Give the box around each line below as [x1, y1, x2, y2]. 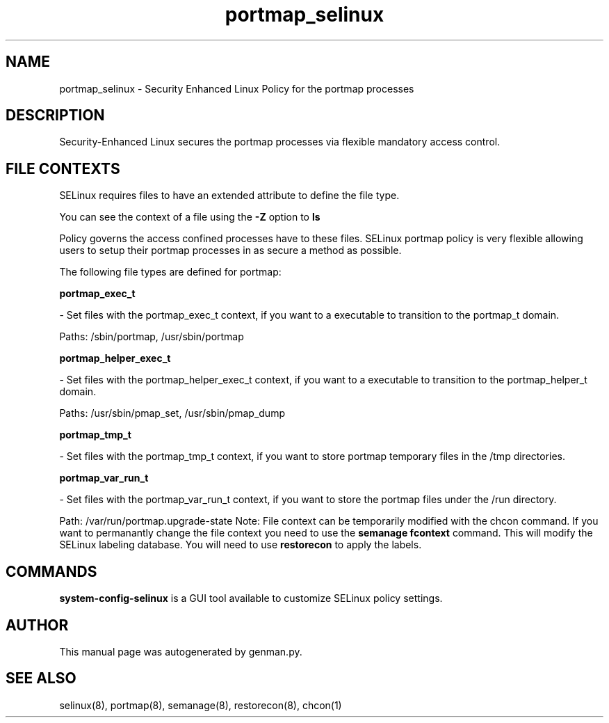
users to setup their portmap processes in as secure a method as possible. [59, 244, 402, 257]
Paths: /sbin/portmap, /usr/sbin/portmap [59, 331, 244, 343]
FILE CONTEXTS [6, 159, 120, 177]
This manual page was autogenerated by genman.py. [59, 645, 302, 658]
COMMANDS [6, 562, 97, 580]
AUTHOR [6, 616, 69, 634]
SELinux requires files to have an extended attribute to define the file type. [59, 189, 400, 202]
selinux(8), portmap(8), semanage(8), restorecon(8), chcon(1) [59, 699, 342, 711]
